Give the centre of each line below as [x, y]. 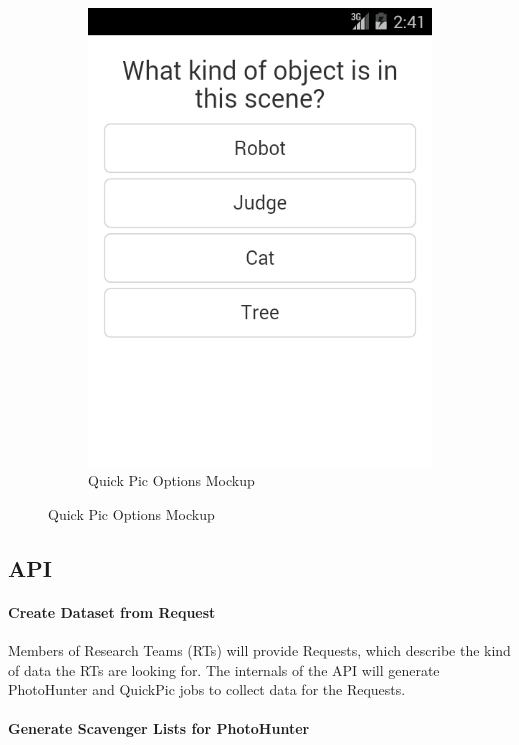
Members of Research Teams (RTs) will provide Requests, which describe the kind [259, 650]
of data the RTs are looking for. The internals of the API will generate [224, 669]
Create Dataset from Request [112, 611]
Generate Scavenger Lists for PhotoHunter [159, 728]
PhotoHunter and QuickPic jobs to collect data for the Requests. [207, 689]
